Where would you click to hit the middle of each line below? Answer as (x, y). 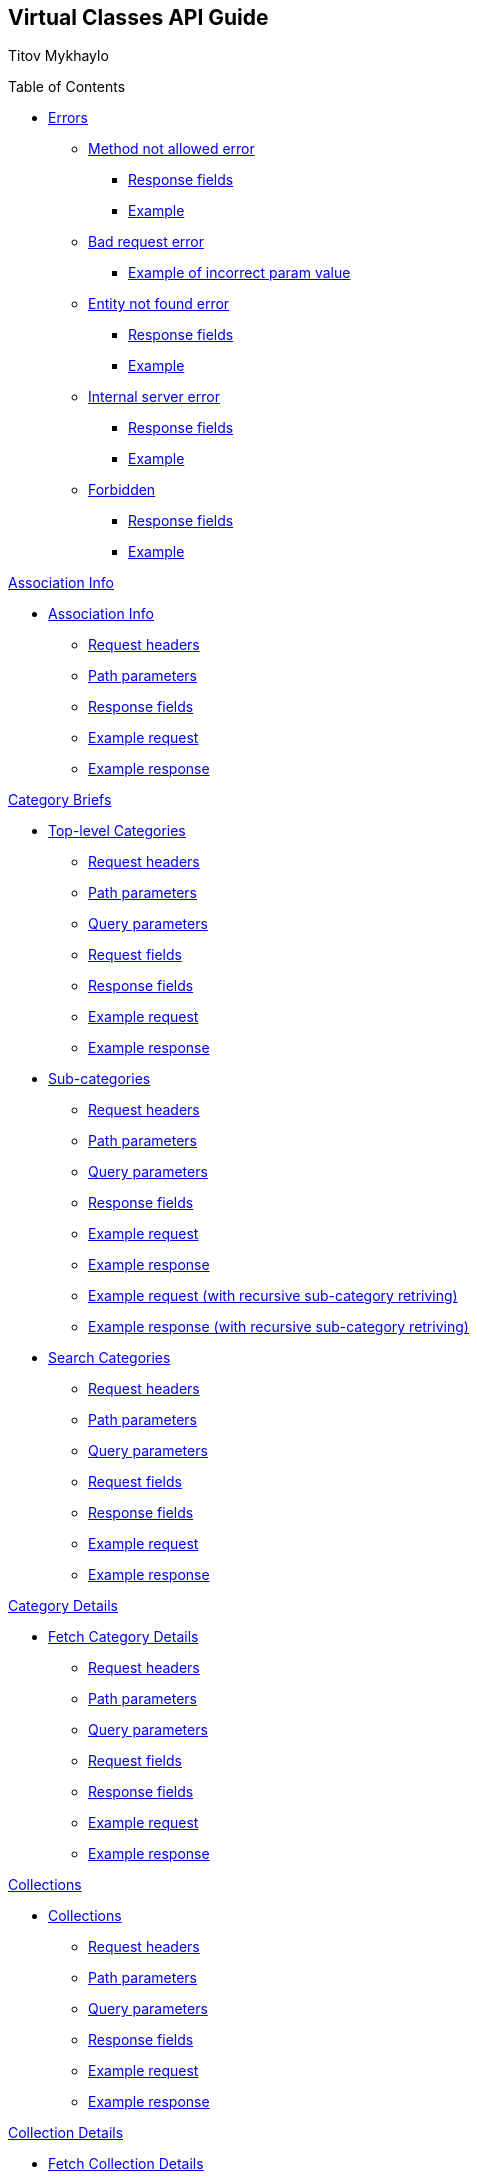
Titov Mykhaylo (58, 56)
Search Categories (109, 1358)
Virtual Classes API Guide (138, 17)
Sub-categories (99, 1079)
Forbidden (122, 490)
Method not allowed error (171, 149)
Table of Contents (67, 87)
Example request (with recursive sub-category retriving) (273, 1296)
